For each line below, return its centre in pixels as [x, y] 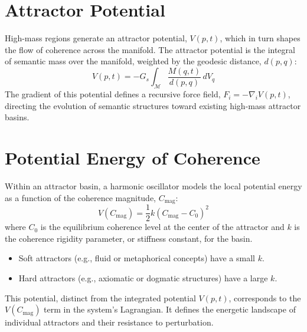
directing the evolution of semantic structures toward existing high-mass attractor [153, 105]
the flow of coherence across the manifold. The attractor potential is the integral [150, 49]
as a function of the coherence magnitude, [81, 197]
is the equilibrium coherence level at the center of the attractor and [162, 227]
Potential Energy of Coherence [133, 158]
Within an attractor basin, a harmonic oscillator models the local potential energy [153, 186]
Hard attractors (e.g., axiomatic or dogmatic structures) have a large [143, 277]
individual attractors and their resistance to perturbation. [109, 322]
